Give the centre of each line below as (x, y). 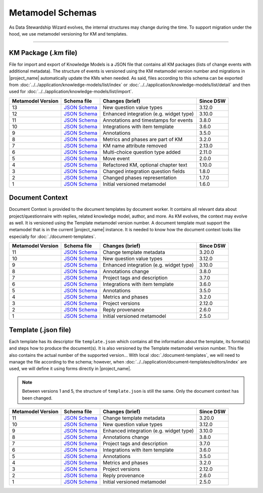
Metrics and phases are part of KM (142, 139)
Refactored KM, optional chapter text (145, 164)
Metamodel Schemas (53, 13)
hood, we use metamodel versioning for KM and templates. (68, 34)
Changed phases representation (140, 178)
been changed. (37, 398)
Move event (116, 158)
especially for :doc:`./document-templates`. (53, 237)
